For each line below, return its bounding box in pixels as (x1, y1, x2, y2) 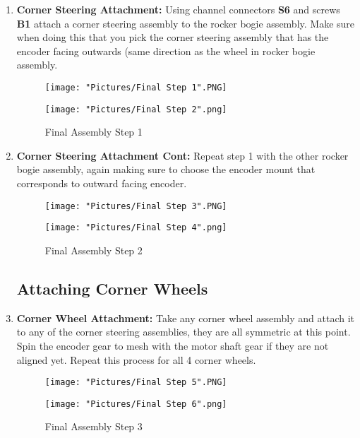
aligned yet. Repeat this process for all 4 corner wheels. (16, 352, 256, 367)
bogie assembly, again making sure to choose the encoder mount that (16, 162, 316, 177)
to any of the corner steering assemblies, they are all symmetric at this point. (16, 324, 351, 339)
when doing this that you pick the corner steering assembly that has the (16, 30, 329, 45)
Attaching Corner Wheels (16, 277, 208, 299)
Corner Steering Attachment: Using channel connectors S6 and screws (16, 2, 340, 16)
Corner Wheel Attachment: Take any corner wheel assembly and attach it (16, 310, 354, 325)
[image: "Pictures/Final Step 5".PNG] (44, 377, 227, 388)
